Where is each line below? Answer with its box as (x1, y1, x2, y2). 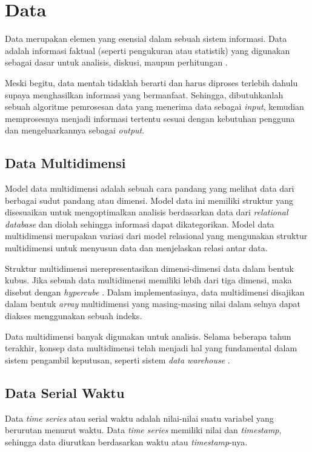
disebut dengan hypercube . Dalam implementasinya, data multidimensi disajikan (5, 285, 305, 298)
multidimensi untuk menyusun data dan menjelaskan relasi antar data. (5, 241, 268, 254)
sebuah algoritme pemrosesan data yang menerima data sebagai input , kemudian (5, 100, 304, 113)
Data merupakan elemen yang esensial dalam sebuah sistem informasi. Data (5, 32, 287, 45)
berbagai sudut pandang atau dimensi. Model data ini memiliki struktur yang (5, 194, 294, 206)
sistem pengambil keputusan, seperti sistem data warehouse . (5, 353, 230, 366)
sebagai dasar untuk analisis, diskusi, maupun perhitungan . (5, 56, 228, 69)
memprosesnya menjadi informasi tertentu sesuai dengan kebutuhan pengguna (5, 112, 295, 124)
